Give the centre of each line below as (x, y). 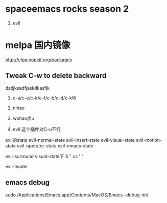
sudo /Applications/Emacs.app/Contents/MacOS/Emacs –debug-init (77, 195)
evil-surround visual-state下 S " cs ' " (45, 156)
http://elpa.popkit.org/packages (39, 60)
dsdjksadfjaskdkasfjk (28, 88)
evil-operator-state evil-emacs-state (55, 145)
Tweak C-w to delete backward (56, 76)
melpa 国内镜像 (38, 45)
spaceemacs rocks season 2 (67, 9)
